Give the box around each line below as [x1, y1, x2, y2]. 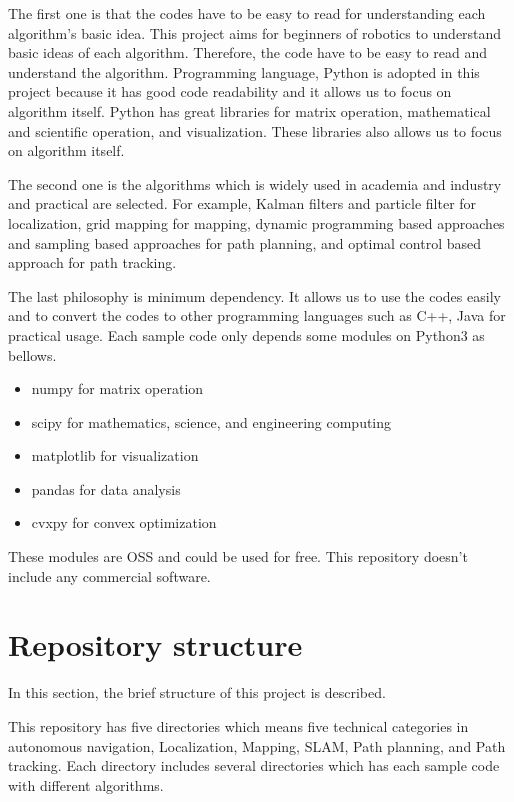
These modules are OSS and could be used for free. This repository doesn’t [8, 546, 468, 567]
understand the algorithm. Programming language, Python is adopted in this [8, 61, 480, 82]
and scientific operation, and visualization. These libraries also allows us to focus [8, 120, 502, 141]
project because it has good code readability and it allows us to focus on [8, 81, 452, 102]
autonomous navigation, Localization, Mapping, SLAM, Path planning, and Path [8, 735, 506, 756]
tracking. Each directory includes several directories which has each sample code [8, 755, 500, 776]
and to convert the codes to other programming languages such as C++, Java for [8, 305, 506, 326]
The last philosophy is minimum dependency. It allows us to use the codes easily [8, 285, 501, 306]
